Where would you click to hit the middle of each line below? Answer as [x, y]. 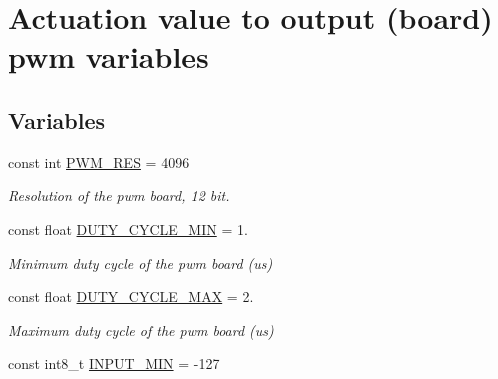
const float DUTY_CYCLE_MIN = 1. [128, 228]
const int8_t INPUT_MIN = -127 [114, 363]
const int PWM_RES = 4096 [99, 161]
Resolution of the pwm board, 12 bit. [119, 195]
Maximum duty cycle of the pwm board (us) [141, 329]
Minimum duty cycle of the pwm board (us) [140, 262]
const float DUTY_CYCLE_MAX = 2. [131, 296]
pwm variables [108, 56]
